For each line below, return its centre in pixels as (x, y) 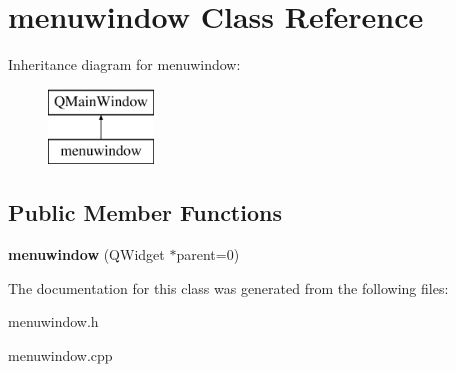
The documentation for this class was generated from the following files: (228, 287)
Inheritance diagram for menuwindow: (124, 64)
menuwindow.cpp (60, 354)
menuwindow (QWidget (86, 254)
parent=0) (208, 254)
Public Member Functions (145, 212)
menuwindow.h (53, 321)
